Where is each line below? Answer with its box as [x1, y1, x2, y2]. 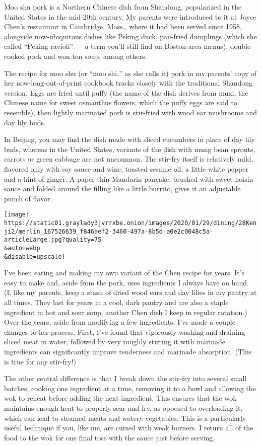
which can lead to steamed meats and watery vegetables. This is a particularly [4, 412, 246, 423]
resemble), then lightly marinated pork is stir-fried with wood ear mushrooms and [4, 107, 257, 117]
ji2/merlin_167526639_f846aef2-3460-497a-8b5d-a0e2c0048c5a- [4, 228, 214, 235]
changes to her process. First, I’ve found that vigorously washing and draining [4, 326, 245, 337]
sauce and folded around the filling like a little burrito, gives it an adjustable [4, 183, 241, 194]
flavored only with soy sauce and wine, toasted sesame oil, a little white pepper [4, 163, 248, 174]
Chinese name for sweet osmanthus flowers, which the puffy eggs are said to [4, 97, 237, 108]
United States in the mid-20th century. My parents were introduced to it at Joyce [4, 11, 256, 22]
